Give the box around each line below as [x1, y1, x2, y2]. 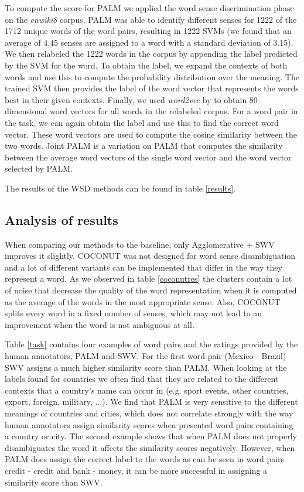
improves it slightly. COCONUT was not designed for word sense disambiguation [5, 250, 296, 262]
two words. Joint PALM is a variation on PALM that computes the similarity [5, 139, 283, 152]
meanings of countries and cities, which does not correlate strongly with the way [5, 407, 293, 419]
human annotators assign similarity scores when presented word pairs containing [5, 418, 293, 430]
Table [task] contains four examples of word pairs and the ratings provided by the [5, 338, 298, 350]
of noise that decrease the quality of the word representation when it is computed [5, 284, 297, 296]
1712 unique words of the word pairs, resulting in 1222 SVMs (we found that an [5, 25, 292, 37]
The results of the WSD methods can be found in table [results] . [5, 182, 236, 194]
